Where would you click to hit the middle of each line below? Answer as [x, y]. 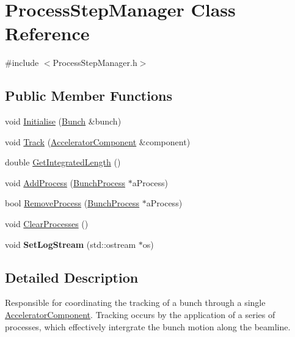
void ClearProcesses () [47, 224]
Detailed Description [72, 277]
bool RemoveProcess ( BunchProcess [72, 203]
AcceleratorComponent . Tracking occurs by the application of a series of [140, 315]
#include [22, 63]
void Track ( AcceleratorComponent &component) [98, 141]
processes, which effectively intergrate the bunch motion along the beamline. [148, 326]
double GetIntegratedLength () [63, 162]
